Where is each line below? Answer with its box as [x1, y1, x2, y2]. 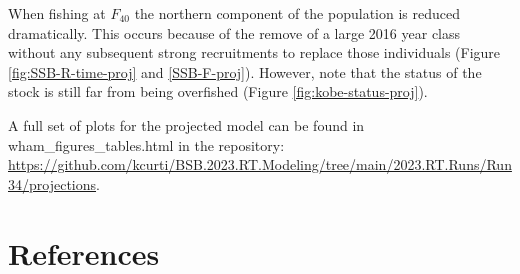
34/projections [8, 173, 97, 194]
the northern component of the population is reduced [134, 3, 460, 23]
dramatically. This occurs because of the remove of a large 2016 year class [8, 22, 461, 43]
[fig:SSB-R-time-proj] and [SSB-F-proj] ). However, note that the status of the [8, 61, 482, 82]
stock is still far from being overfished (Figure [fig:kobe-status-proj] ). [8, 81, 428, 102]
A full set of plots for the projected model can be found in [8, 114, 365, 135]
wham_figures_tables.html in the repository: [8, 134, 285, 155]
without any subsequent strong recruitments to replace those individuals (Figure [8, 42, 501, 63]
